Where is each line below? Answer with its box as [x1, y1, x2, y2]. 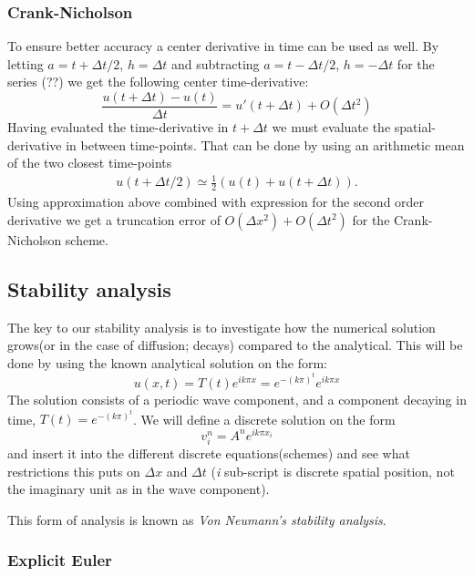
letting [7, 54, 44, 73]
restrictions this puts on [7, 461, 140, 480]
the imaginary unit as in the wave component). [7, 479, 270, 499]
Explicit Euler [7, 549, 112, 571]
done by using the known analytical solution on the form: [7, 353, 328, 372]
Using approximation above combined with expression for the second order [7, 192, 425, 211]
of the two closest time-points [7, 153, 172, 172]
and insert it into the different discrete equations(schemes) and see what [7, 443, 410, 462]
